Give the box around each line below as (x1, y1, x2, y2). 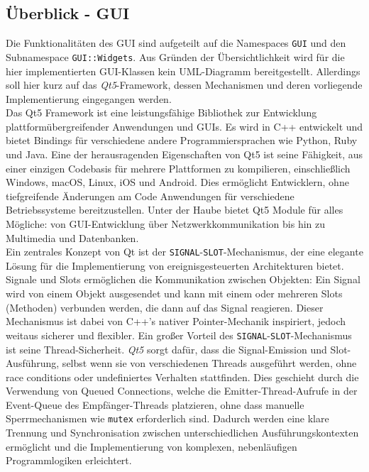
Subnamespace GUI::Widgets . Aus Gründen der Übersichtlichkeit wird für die (6, 49, 345, 64)
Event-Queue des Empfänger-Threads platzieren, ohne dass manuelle (6, 397, 304, 412)
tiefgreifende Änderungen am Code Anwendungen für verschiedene (6, 188, 294, 203)
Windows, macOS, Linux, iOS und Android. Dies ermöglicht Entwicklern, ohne (6, 175, 349, 190)
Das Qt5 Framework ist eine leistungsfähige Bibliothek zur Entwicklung (6, 105, 317, 120)
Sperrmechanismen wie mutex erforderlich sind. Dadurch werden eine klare (6, 411, 329, 426)
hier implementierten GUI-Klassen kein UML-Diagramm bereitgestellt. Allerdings (6, 63, 360, 78)
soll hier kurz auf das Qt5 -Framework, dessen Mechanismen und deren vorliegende (6, 77, 363, 92)
